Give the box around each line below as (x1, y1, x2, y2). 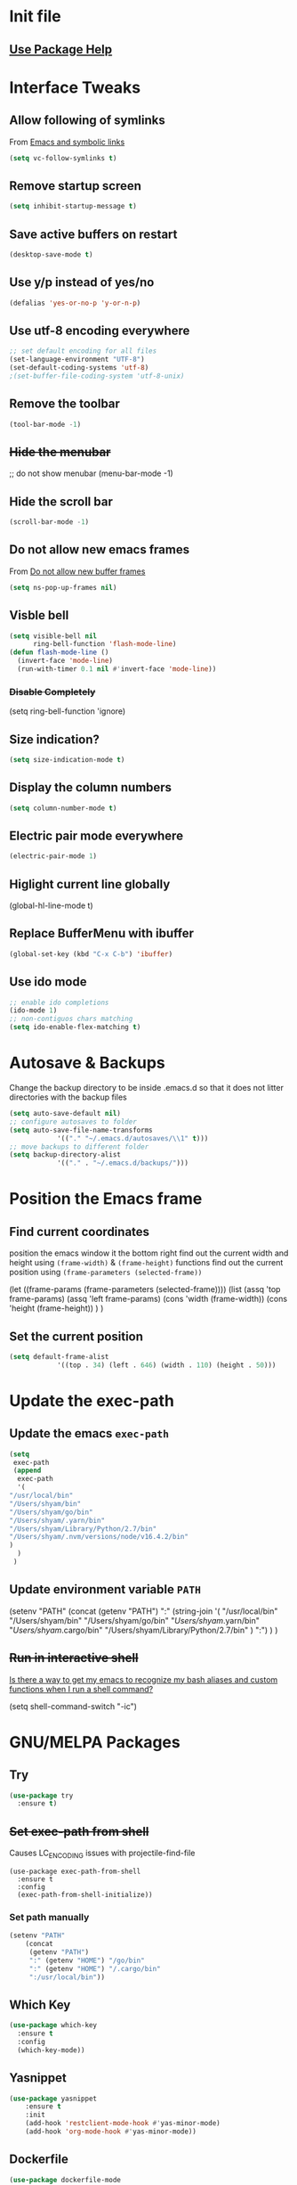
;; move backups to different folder (9, 1142, 149, 1151)
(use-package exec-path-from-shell (9, 1867, 141, 1876)
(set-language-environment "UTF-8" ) (9, 355, 145, 364)
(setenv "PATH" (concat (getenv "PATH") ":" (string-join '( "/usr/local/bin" (9, 1606, 278, 1616)
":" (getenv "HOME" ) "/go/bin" (28, 1956, 145, 1965)
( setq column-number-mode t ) (9, 804, 117, 813)
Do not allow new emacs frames (9, 542, 189, 558)
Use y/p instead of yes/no (9, 274, 155, 291)
